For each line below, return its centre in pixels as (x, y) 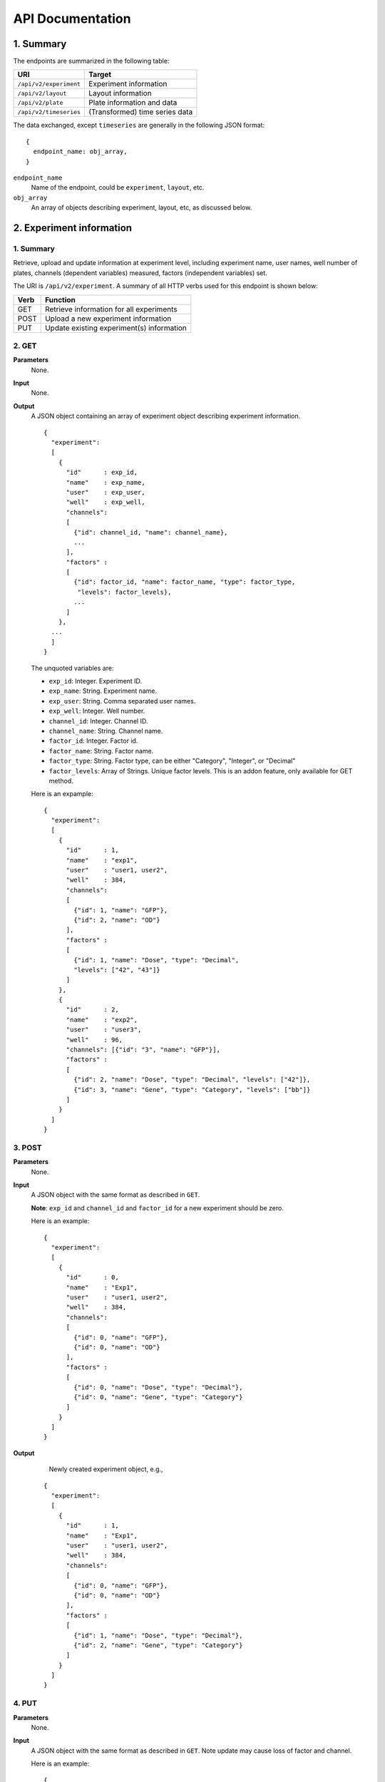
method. (61, 781)
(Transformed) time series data (141, 112)
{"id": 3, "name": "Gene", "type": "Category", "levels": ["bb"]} (192, 1090)
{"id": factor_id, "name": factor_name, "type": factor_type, (185, 582)
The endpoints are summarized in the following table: (91, 61)
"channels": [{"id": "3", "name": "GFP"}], (143, 1050)
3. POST (27, 1148)
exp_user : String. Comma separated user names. (122, 701)
